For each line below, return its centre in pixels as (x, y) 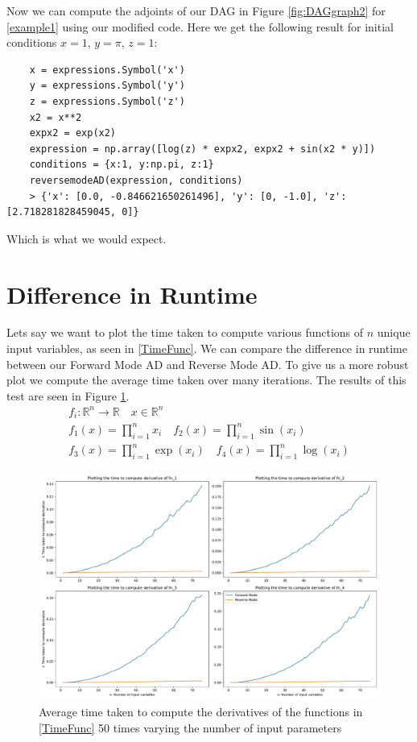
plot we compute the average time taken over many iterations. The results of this (206, 380)
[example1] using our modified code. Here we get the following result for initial (200, 26)
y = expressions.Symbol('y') (107, 86)
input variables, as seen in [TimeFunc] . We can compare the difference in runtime (207, 348)
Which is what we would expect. (87, 238)
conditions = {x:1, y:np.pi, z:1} (122, 165)
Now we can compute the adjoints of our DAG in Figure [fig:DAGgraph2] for (196, 10)
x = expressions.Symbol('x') (107, 70)
